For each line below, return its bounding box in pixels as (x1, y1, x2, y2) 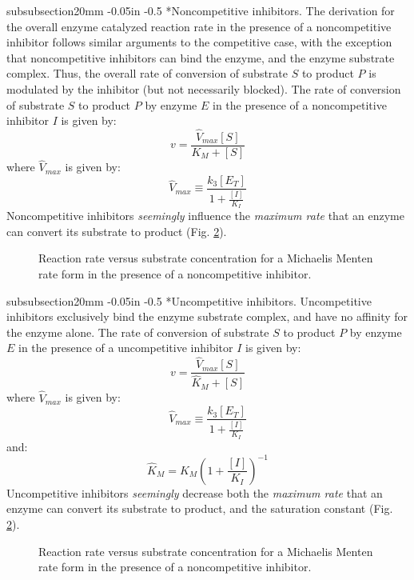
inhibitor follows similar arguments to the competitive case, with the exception (6, 34, 392, 50)
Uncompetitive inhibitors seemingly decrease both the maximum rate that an (6, 484, 383, 501)
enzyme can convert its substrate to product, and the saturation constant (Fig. (6, 500, 393, 517)
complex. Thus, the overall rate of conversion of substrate (6, 65, 289, 82)
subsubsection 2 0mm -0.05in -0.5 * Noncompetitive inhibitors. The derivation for (6, 2, 395, 18)
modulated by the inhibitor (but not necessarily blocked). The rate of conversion (6, 80, 401, 97)
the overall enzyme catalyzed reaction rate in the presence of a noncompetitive (6, 18, 392, 34)
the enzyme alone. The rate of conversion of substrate (6, 323, 269, 340)
